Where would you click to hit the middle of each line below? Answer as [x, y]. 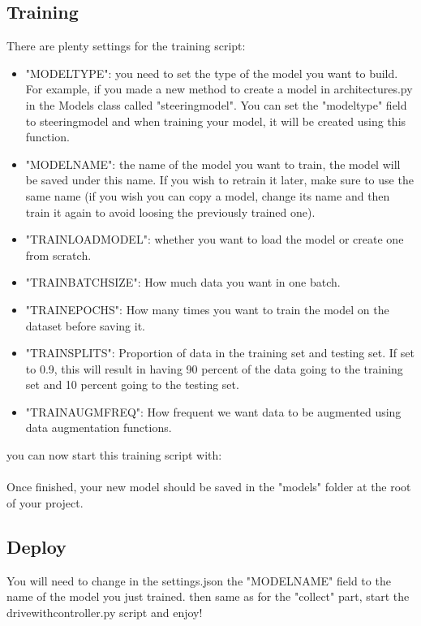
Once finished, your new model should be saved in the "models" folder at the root [209, 487]
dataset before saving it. [85, 325]
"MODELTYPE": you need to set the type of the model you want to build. [212, 73]
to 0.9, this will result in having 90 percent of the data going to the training [214, 368]
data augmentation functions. [99, 427]
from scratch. [58, 255]
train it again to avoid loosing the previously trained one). [170, 212]
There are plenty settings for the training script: [126, 46]
